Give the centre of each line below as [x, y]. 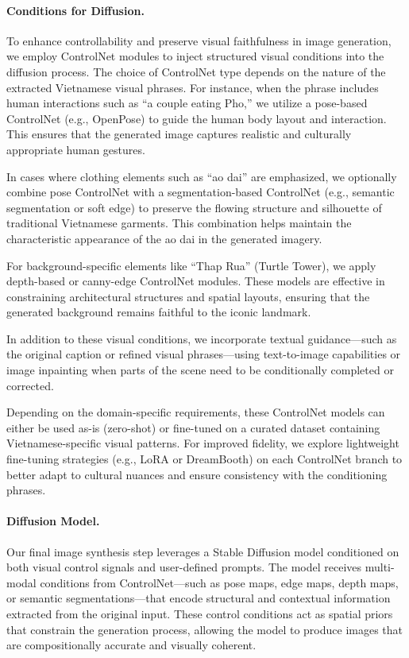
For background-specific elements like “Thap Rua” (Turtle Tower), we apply [191, 265]
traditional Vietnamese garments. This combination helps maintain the [179, 223]
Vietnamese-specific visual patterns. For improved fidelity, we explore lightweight [203, 443]
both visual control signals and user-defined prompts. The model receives [184, 567]
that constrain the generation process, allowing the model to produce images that [205, 629]
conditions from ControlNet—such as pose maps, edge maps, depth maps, [219, 582]
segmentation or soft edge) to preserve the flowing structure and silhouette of [194, 207]
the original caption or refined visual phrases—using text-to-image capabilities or [204, 354]
